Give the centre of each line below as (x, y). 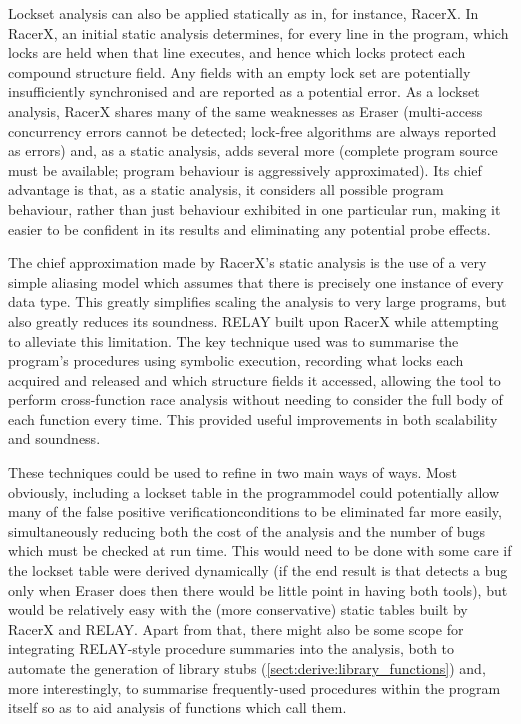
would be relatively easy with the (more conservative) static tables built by (238, 609)
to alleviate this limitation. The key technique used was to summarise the (233, 340)
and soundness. (54, 438)
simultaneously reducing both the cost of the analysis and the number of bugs (246, 530)
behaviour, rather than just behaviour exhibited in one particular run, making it (254, 208)
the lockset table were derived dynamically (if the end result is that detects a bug (258, 570)
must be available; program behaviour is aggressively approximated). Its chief (245, 169)
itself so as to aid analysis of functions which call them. (177, 707)
